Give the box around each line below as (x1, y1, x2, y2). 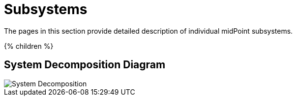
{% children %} (4, 41, 54, 50)
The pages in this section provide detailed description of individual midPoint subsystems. (4, 26, 293, 35)
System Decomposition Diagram (4, 59, 166, 71)
